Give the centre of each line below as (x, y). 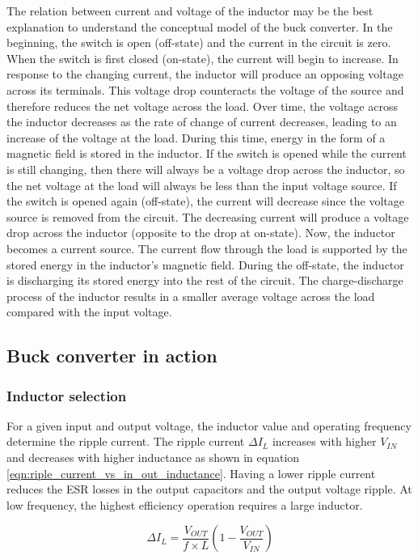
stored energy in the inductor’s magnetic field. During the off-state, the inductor (205, 264)
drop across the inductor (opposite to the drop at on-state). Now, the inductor (201, 233)
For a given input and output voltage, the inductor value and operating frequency (209, 425)
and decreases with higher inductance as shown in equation (153, 457)
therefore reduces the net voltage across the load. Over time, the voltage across (202, 106)
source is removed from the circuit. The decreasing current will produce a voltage (208, 216)
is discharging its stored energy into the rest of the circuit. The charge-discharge (205, 280)
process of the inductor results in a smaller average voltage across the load (191, 296)
